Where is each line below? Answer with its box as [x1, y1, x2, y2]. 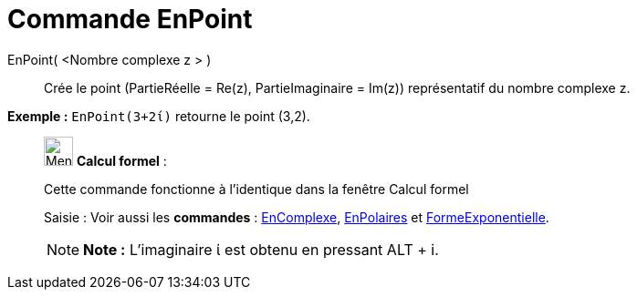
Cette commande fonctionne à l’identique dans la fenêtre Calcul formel [44, 180, 469, 197]
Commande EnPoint [7, 4, 253, 35]
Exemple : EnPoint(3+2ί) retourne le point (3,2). [7, 108, 310, 124]
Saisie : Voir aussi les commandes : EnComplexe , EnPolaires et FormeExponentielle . [44, 209, 549, 225]
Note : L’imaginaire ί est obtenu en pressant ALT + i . [83, 240, 439, 259]
